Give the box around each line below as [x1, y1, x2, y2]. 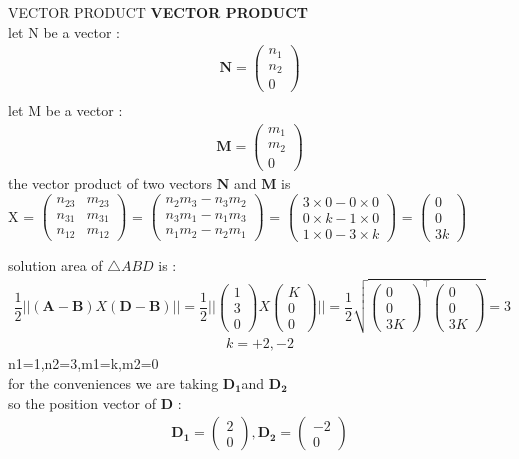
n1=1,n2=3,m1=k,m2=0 [8, 353, 159, 374]
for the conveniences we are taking [8, 372, 219, 393]
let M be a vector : [8, 100, 123, 121]
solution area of [8, 254, 103, 275]
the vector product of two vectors [8, 173, 212, 193]
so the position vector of [8, 392, 156, 413]
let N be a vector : [8, 21, 121, 42]
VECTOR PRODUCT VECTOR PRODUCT [8, 2, 308, 22]
